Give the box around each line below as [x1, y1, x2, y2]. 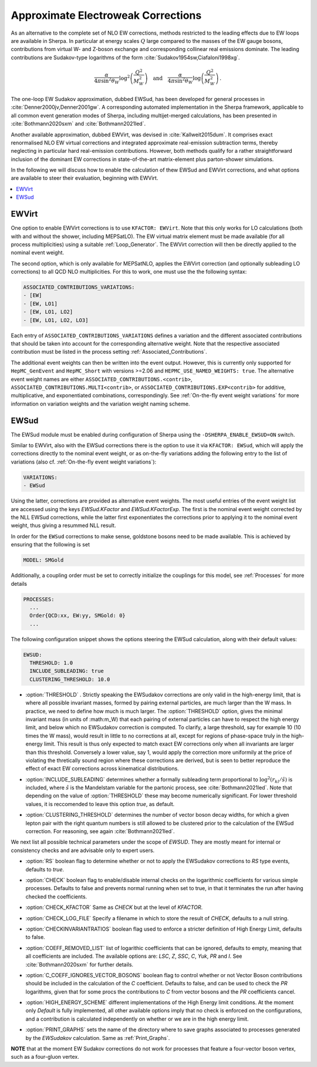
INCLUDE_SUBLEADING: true [29, 667, 104, 675]
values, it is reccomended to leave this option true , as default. [25, 800, 175, 807]
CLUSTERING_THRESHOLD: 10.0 [29, 676, 110, 683]
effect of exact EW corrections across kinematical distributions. [25, 765, 179, 772]
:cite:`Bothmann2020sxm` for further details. [25, 961, 134, 968]
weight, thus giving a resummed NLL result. [11, 522, 116, 529]
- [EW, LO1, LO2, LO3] [23, 317, 89, 323]
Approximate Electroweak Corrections [11, 9, 202, 22]
